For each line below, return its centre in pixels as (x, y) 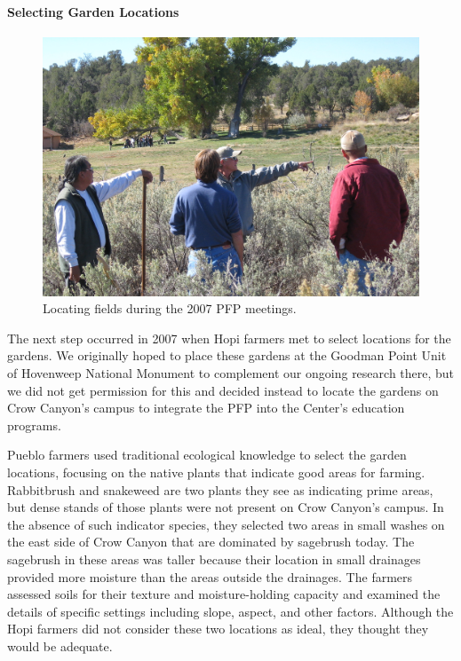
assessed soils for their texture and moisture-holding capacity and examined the (224, 594)
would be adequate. (60, 645)
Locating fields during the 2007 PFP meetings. (170, 308)
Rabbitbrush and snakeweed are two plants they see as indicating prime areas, (220, 489)
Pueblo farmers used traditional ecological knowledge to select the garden (207, 455)
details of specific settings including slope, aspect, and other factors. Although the (230, 611)
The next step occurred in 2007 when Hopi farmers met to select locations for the (229, 338)
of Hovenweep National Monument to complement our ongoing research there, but (231, 373)
